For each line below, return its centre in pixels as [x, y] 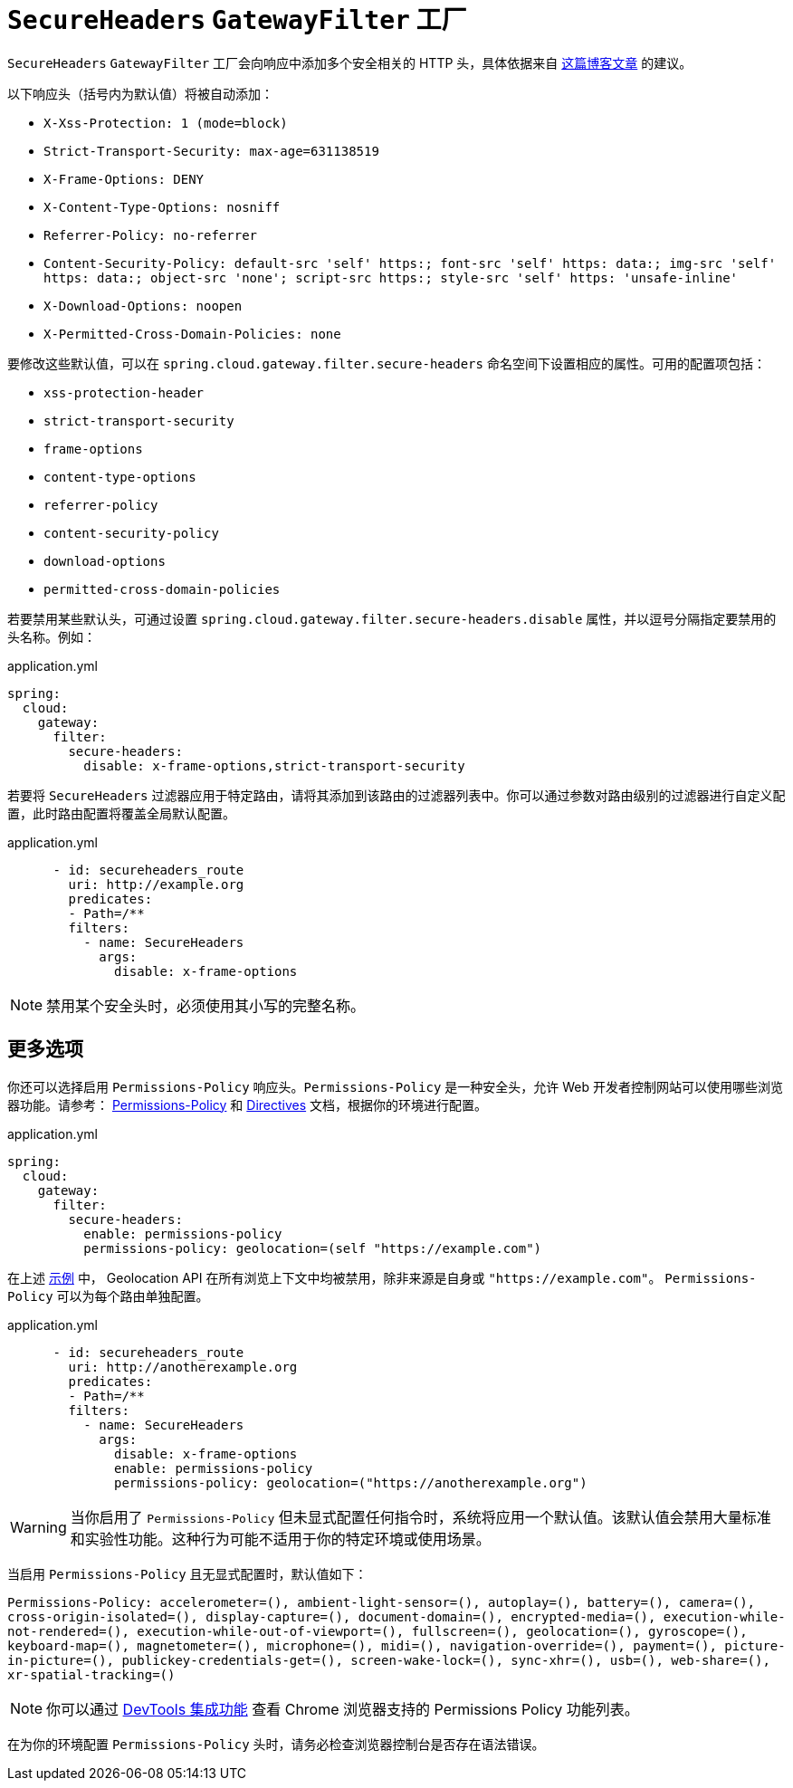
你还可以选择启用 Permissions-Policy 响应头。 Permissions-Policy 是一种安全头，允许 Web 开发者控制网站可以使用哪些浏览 [395, 1086]
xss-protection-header [124, 392]
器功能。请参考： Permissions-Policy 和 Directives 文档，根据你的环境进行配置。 [248, 1104]
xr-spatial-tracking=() [91, 1674]
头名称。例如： [52, 636]
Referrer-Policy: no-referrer [151, 235]
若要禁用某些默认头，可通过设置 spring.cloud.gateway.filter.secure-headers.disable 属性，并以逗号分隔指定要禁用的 [392, 618]
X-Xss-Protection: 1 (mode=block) [166, 123]
